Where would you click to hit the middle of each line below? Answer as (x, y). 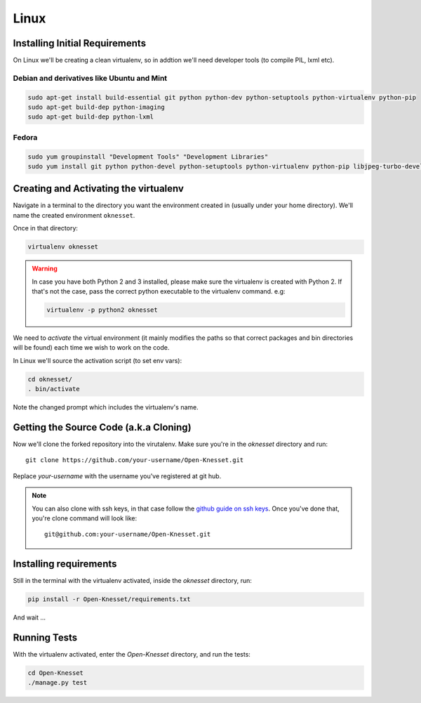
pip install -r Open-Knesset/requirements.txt (109, 599)
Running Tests (45, 638)
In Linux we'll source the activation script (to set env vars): (98, 360)
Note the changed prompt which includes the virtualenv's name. (106, 407)
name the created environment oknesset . (74, 215)
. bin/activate (54, 389)
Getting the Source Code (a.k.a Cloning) (102, 427)
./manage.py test (58, 683)
